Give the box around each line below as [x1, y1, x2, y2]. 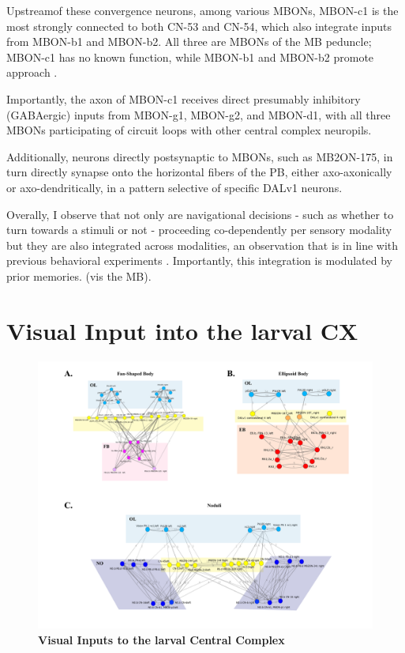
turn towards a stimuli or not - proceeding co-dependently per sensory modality [6, 221, 392, 238]
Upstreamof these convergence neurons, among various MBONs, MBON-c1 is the [6, 2, 399, 18]
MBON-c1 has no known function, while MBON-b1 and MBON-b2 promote [6, 48, 374, 65]
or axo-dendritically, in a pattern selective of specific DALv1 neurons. [6, 179, 343, 195]
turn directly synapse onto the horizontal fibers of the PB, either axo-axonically [6, 164, 392, 180]
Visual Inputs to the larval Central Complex [38, 631, 285, 647]
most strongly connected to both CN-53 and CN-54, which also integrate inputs [6, 17, 392, 34]
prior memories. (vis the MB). [6, 267, 152, 284]
